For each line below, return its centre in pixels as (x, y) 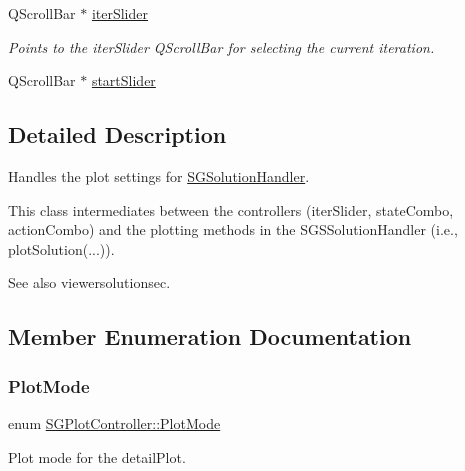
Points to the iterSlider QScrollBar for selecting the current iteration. (221, 46)
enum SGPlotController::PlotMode (114, 422)
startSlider (123, 80)
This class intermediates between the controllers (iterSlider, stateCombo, (231, 209)
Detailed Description (117, 134)
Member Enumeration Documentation (210, 336)
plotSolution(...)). (61, 248)
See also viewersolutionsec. (89, 282)
